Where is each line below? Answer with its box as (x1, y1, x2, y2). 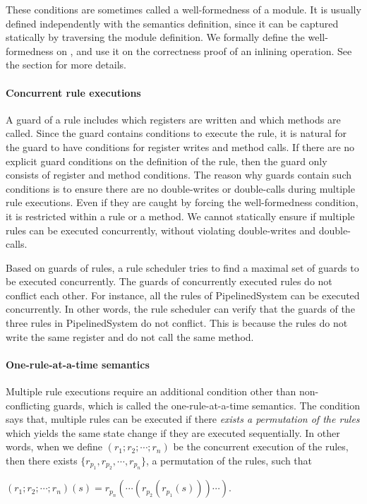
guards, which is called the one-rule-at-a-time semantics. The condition (53, 397, 361, 412)
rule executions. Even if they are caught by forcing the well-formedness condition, (6, 195, 359, 210)
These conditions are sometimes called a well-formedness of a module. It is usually (6, 2, 361, 16)
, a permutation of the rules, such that (145, 453, 313, 468)
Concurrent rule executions (6, 85, 141, 100)
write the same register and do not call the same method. (6, 329, 254, 344)
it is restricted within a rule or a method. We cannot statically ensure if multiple (6, 208, 355, 223)
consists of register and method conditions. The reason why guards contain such (6, 167, 351, 182)
